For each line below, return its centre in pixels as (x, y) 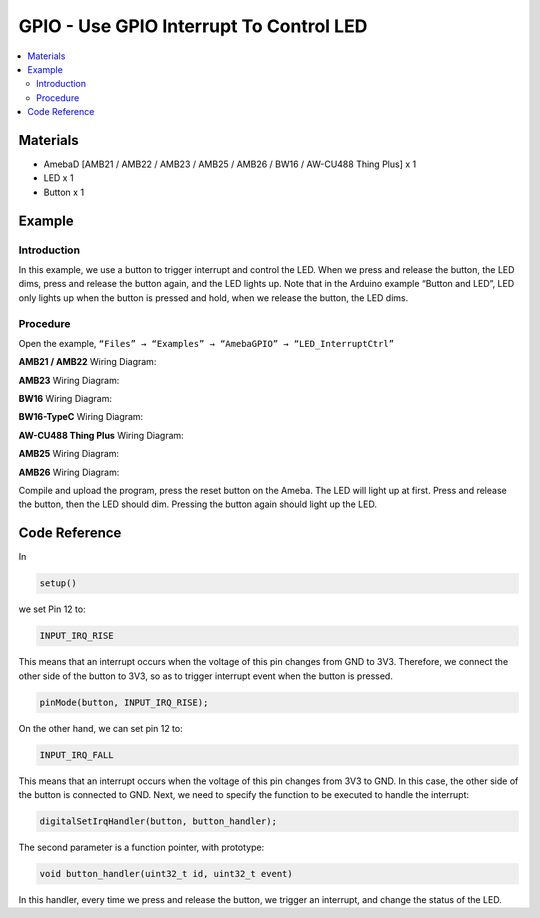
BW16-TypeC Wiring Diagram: (81, 417)
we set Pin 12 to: (52, 609)
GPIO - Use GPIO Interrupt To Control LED (193, 26)
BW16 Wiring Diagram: (65, 399)
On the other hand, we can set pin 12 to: (101, 728)
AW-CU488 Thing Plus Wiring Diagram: (101, 435)
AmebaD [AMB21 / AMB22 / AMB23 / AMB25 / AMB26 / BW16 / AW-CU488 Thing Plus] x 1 (230, 164)
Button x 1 (64, 192)
